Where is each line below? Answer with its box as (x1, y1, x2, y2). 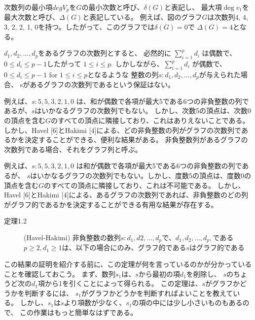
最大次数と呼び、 (4, 12, 59, 22)
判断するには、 (24, 288, 73, 298)
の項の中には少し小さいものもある (132, 297, 243, 308)
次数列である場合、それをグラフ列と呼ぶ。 (4, 144, 142, 154)
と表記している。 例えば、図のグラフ (82, 12, 202, 22)
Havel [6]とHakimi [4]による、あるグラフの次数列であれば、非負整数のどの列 (4, 190, 248, 200)
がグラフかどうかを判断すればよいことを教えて (81, 288, 233, 298)
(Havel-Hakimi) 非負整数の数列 (24, 232, 121, 242)
